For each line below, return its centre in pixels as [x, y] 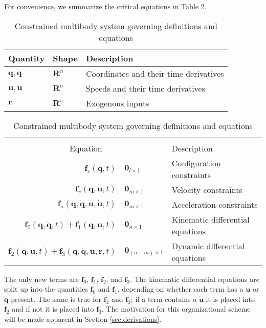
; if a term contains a [164, 299]
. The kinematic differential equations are [195, 279]
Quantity [27, 58]
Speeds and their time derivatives [146, 88]
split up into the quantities [46, 289]
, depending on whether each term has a [180, 289]
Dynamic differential [208, 246]
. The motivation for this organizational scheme [176, 309]
